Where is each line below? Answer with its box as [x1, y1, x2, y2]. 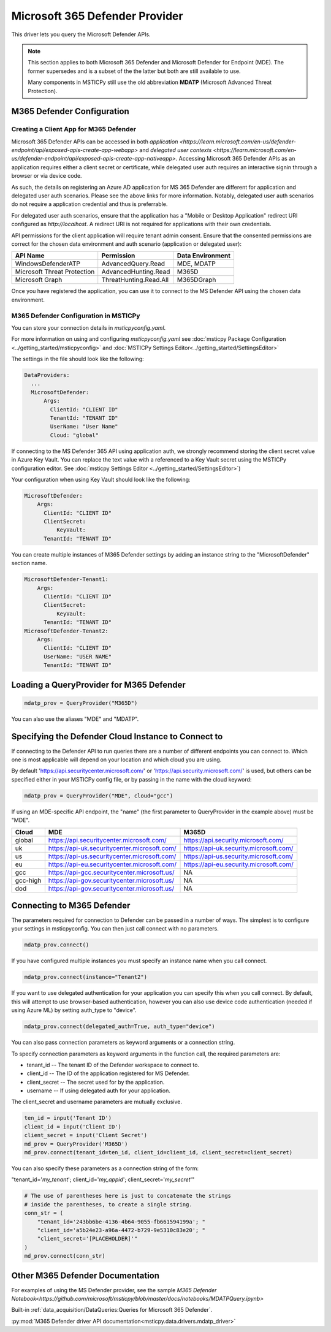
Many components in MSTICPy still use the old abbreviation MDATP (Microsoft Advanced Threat [28, 78, 272, 86]
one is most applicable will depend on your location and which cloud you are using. [11, 756, 222, 763]
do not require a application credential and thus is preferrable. [11, 200, 168, 208]
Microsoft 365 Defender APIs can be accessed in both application [11, 138, 178, 145]
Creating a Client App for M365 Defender [11, 125, 137, 134]
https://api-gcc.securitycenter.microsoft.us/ [48, 868, 175, 877]
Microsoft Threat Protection [15, 267, 95, 276]
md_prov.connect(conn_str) [24, 1252, 105, 1260]
